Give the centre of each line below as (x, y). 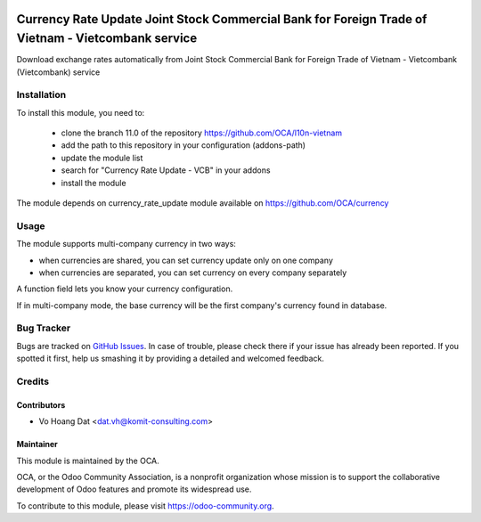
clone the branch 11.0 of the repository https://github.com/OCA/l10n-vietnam (202, 133)
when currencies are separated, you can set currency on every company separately (193, 273)
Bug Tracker (44, 328)
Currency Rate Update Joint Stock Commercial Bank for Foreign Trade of (222, 19)
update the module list (102, 158)
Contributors (41, 404)
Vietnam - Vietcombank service (107, 39)
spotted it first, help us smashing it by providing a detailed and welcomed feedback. (170, 359)
